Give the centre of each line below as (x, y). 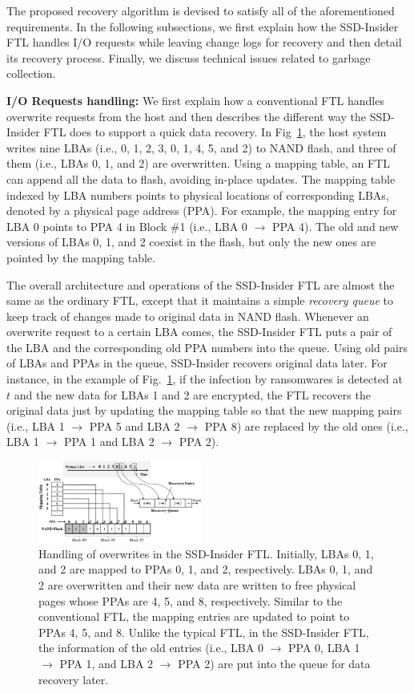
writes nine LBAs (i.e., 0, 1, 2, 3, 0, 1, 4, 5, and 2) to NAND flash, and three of (201, 147)
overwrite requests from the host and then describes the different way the (186, 116)
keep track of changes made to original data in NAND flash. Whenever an (188, 316)
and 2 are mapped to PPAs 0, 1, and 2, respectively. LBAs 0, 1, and (206, 569)
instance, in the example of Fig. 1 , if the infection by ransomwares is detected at (205, 379)
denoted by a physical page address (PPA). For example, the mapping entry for (202, 211)
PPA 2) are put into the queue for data (274, 663)
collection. (31, 73)
